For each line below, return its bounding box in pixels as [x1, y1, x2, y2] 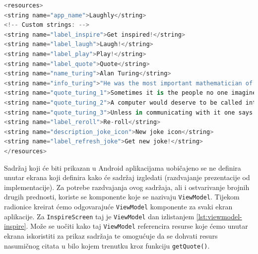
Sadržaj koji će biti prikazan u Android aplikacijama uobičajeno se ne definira [4, 162, 241, 173]
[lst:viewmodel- [196, 211, 242, 221]
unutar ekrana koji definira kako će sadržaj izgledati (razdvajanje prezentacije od [4, 172, 250, 183]
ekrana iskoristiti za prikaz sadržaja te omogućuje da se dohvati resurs [4, 230, 218, 241]
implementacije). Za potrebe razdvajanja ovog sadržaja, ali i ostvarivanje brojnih [4, 182, 250, 192]
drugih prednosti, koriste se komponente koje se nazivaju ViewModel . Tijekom [4, 191, 240, 202]
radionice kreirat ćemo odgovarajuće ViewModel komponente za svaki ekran [4, 201, 233, 211]
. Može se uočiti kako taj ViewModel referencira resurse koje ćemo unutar [26, 221, 248, 231]
